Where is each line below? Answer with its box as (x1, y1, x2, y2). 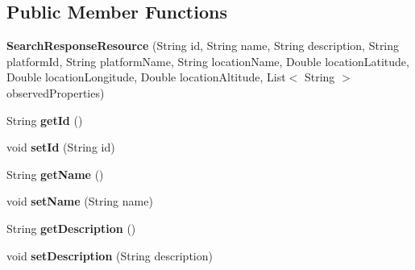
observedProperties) (6, 84, 105, 101)
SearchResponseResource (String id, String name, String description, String (6, 37, 400, 54)
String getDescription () (6, 219, 136, 236)
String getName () (6, 165, 104, 182)
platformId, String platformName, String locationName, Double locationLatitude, (6, 52, 409, 69)
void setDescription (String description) (6, 247, 213, 264)
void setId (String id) (6, 139, 115, 156)
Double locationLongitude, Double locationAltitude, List (6, 69, 286, 85)
